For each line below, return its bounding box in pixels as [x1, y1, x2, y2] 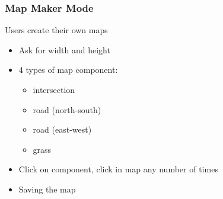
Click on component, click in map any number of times [18, 163, 218, 175]
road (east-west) [33, 123, 92, 136]
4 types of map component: [18, 63, 118, 76]
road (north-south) [33, 103, 101, 115]
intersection [33, 84, 75, 95]
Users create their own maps [5, 24, 108, 36]
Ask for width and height [18, 43, 110, 56]
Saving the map [18, 182, 76, 195]
